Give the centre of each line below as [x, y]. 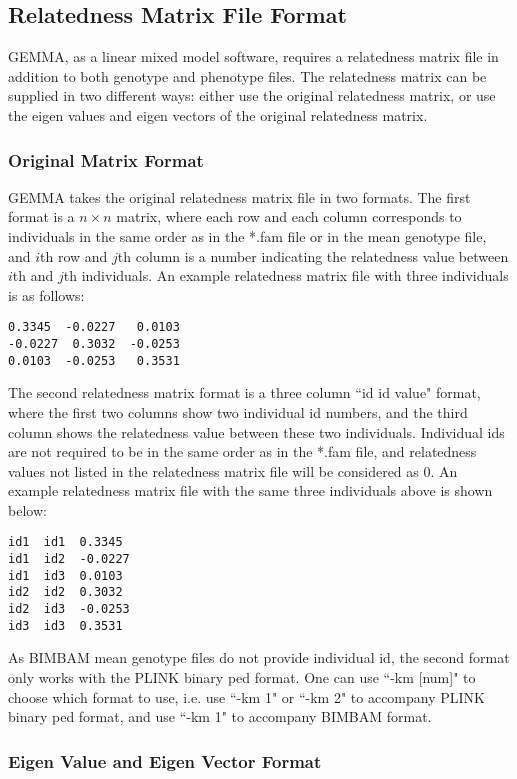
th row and [74, 255]
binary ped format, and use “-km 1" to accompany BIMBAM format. [220, 716]
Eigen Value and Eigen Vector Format [165, 760]
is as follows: [46, 294]
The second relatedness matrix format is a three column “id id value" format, [244, 392]
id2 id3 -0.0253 [69, 609]
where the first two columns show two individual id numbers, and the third [238, 411]
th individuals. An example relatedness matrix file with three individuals [286, 275]
